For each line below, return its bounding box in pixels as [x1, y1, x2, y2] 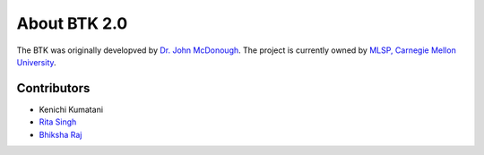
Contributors [16, 81, 91, 96]
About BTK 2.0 [16, 13, 128, 33]
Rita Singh [39, 116, 77, 127]
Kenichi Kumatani [39, 104, 103, 115]
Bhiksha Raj [39, 129, 82, 140]
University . [16, 56, 57, 67]
